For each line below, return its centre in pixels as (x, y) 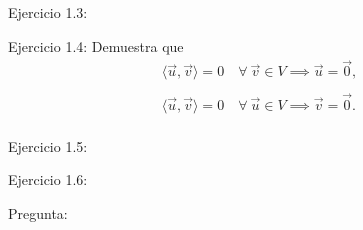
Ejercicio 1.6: (48, 179)
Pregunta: (38, 212)
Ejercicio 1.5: (48, 145)
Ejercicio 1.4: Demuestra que (96, 45)
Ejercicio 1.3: (48, 12)
